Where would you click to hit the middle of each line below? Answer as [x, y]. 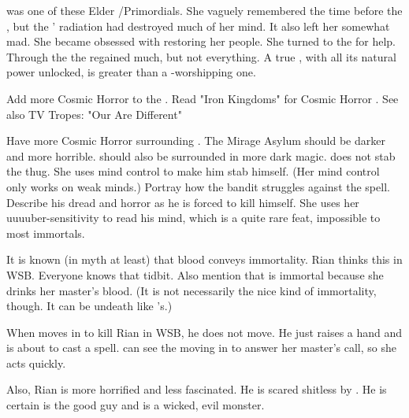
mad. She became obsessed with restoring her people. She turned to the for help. [201, 41]
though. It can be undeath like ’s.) [89, 306]
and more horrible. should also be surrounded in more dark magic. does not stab [201, 155]
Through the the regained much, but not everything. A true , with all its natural [201, 56]
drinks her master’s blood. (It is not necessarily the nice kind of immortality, [191, 290]
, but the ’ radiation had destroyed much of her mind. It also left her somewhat [198, 26]
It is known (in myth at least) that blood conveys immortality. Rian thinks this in [204, 259]
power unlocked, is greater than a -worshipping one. [131, 72]
